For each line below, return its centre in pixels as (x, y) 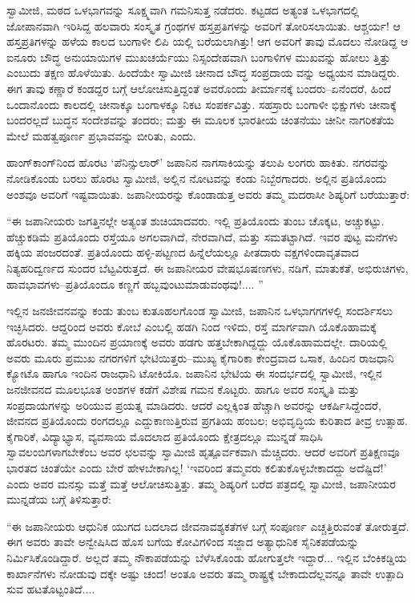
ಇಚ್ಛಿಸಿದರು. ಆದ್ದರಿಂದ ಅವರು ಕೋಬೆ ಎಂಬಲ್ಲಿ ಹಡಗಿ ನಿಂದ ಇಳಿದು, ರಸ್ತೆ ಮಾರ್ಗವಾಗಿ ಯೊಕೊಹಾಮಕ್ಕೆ (191, 326)
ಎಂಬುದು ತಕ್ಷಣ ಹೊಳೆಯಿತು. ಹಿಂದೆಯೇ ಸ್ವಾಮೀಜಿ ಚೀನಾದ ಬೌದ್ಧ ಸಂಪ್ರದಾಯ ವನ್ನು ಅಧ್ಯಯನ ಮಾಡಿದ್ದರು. (203, 73)
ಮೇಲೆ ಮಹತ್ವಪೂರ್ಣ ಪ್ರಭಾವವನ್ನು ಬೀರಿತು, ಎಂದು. (101, 135)
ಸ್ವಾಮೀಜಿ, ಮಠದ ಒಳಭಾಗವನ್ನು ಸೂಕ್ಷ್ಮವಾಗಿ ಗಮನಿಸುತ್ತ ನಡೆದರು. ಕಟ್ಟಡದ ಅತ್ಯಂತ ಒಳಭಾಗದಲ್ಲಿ (183, 10)
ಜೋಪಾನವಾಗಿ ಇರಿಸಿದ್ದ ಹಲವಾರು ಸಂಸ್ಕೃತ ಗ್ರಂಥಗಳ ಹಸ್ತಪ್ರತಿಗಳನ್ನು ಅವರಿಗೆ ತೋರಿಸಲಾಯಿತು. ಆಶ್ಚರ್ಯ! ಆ (203, 25)
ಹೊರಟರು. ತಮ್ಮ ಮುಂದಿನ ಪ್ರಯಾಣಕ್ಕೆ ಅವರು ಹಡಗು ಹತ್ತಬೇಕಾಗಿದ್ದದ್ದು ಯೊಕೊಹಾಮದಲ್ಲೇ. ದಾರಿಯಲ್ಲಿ (197, 342)
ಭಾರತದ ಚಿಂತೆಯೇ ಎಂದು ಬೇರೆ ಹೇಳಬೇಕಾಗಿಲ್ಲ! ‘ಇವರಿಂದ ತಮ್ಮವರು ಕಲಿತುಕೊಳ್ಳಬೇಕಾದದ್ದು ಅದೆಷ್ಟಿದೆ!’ (197, 468)
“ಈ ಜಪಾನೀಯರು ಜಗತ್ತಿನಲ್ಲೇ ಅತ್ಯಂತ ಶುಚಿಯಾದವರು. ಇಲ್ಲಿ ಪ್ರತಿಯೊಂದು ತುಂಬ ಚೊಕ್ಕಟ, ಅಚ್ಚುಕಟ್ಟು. (195, 221)
